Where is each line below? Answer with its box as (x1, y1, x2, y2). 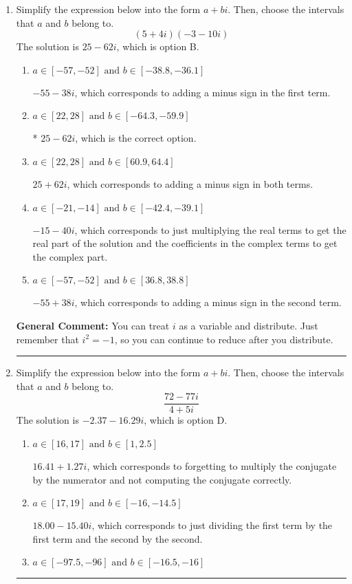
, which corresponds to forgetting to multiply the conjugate (87, 458, 337, 473)
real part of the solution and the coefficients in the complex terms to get (32, 236, 338, 250)
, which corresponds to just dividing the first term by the (91, 518, 333, 532)
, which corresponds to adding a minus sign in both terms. (67, 176, 313, 191)
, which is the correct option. (75, 131, 197, 145)
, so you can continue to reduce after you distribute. (114, 332, 333, 346)
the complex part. (32, 249, 108, 263)
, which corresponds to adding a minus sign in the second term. (74, 295, 342, 310)
